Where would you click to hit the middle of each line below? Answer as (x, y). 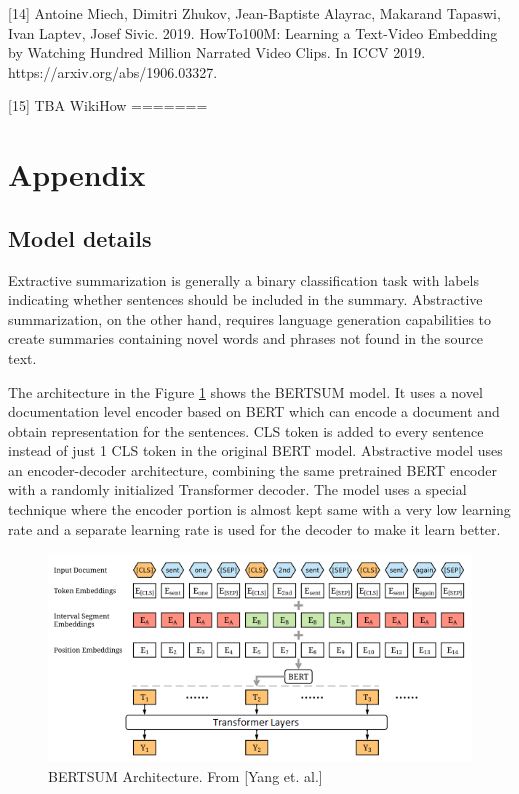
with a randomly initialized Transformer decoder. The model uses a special (237, 489)
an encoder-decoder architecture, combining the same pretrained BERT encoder (252, 469)
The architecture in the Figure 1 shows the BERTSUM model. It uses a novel (245, 391)
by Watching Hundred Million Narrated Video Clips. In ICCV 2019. (217, 52)
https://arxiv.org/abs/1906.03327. (113, 71)
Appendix (77, 174)
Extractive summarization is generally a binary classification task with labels (243, 279)
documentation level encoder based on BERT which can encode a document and (254, 411)
